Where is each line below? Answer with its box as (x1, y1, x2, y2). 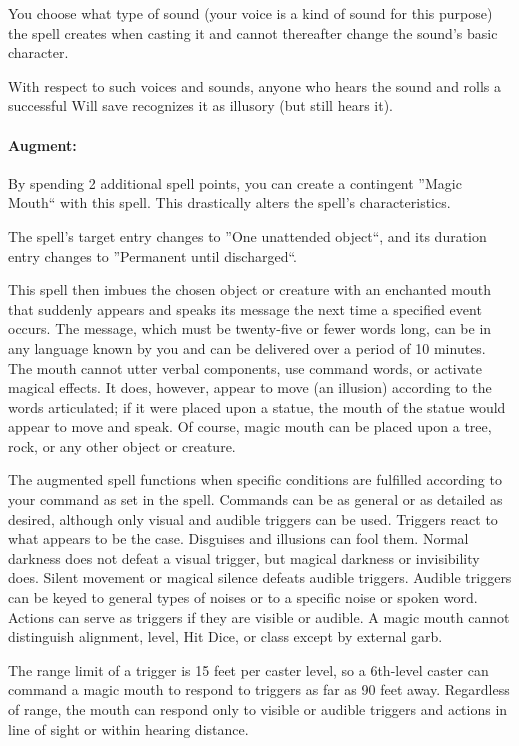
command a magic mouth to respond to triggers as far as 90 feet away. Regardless (8, 679, 510, 700)
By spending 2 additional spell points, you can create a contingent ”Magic (8, 172, 462, 193)
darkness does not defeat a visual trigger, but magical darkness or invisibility (8, 547, 480, 568)
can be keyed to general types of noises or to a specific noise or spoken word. (8, 587, 478, 608)
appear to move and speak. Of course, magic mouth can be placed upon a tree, (8, 416, 492, 437)
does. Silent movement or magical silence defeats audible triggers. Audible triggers (8, 567, 512, 588)
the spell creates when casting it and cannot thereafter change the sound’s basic (8, 22, 498, 43)
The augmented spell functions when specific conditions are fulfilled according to (8, 469, 502, 490)
